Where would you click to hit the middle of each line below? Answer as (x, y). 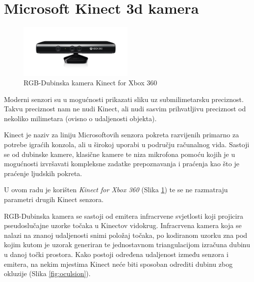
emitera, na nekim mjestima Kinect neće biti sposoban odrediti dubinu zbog (118, 264)
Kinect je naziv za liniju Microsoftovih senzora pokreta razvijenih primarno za (122, 135)
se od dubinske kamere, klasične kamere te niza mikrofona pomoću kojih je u (120, 154)
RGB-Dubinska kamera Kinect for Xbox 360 (90, 83)
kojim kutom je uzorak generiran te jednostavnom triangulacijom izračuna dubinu (127, 244)
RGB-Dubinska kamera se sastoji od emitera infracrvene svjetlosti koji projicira (124, 216)
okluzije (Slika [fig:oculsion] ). (47, 273)
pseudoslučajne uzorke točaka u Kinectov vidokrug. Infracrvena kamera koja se (123, 225)
